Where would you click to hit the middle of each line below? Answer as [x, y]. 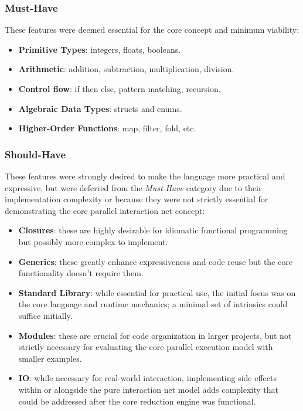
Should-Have [35, 154]
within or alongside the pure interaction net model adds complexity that [149, 389]
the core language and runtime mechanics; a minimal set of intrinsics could [153, 304]
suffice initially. [45, 315]
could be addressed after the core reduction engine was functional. [137, 401]
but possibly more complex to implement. [93, 241]
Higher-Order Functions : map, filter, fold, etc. [107, 128]
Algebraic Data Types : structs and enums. [100, 108]
